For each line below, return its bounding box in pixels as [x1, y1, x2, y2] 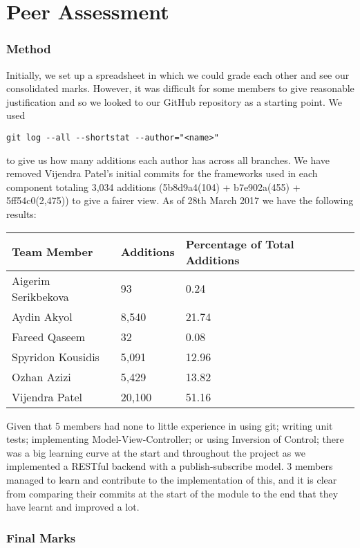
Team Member [12, 244, 93, 260]
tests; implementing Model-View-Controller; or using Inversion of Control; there [6, 432, 344, 446]
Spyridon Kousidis [12, 348, 100, 365]
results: [6, 207, 37, 221]
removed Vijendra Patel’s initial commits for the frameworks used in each [6, 166, 318, 181]
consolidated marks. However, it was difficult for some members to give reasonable [6, 81, 354, 95]
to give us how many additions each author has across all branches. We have [6, 152, 330, 167]
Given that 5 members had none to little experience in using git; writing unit [6, 418, 333, 432]
